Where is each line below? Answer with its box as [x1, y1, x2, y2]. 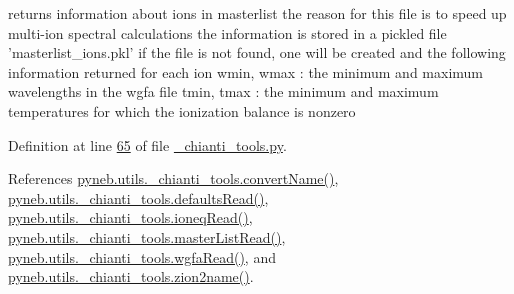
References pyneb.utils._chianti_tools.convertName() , [8, 168, 339, 189]
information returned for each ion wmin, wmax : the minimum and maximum [8, 61, 484, 82]
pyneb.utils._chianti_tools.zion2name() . [8, 266, 254, 287]
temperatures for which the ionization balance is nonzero [8, 100, 356, 121]
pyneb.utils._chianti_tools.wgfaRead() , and [8, 246, 276, 267]
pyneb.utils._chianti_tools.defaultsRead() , [8, 187, 269, 208]
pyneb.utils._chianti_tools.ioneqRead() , [8, 207, 253, 228]
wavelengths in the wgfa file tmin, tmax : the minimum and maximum [8, 81, 439, 102]
